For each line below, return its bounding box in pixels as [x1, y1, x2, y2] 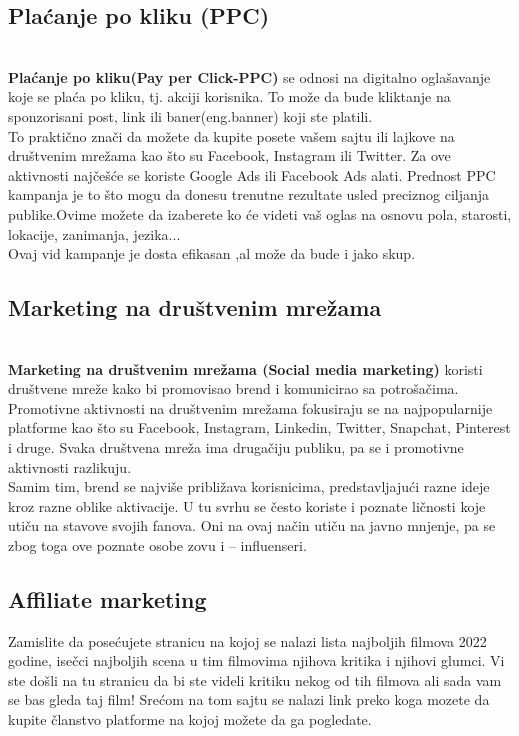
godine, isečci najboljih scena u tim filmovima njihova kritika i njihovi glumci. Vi [8, 650, 505, 671]
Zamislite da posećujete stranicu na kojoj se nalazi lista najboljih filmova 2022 [8, 630, 487, 651]
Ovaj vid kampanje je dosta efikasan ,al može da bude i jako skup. [8, 243, 416, 264]
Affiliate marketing [8, 583, 207, 614]
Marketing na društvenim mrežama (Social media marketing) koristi [8, 358, 483, 379]
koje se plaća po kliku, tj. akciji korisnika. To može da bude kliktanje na [8, 86, 451, 107]
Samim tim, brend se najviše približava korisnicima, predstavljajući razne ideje [8, 476, 490, 497]
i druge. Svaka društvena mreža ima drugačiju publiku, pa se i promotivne [8, 436, 464, 457]
